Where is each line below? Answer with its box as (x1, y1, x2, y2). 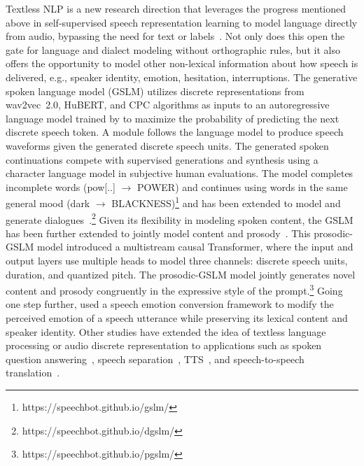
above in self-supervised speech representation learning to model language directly (6, 15, 358, 29)
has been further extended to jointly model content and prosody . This (6, 225, 311, 240)
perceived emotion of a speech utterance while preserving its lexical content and (6, 311, 348, 325)
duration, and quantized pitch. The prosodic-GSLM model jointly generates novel (6, 267, 356, 281)
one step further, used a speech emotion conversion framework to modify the (6, 297, 334, 311)
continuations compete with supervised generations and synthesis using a (6, 152, 318, 167)
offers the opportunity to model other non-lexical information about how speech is (6, 56, 358, 71)
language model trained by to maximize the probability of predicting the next (6, 111, 339, 125)
